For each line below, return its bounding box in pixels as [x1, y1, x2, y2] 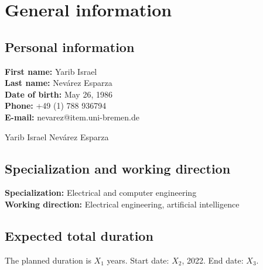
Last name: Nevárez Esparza [5, 77, 112, 89]
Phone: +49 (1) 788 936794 [5, 99, 107, 112]
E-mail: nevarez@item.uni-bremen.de [5, 110, 139, 123]
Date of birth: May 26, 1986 [5, 88, 112, 100]
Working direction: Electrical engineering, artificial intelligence [5, 198, 240, 210]
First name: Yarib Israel [5, 65, 97, 77]
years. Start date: [107, 254, 169, 266]
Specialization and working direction [5, 159, 231, 177]
